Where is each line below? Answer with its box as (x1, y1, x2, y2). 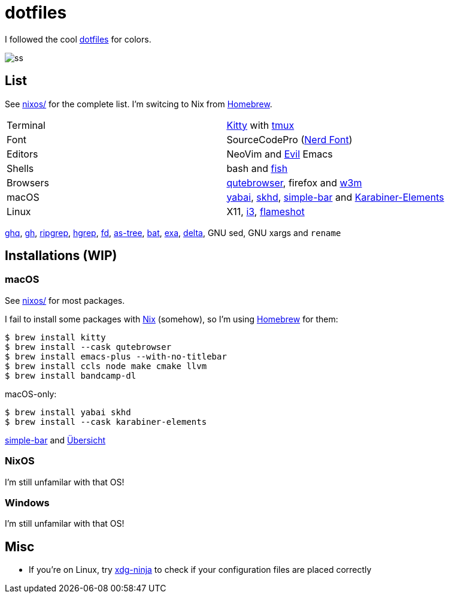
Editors (7, 147, 38, 160)
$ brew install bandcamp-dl (5, 370, 136, 380)
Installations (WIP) (5, 248, 117, 264)
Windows (5, 496, 50, 509)
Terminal (7, 119, 45, 131)
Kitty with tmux (226, 119, 295, 131)
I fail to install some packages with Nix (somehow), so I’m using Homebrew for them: (5, 313, 338, 324)
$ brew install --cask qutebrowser (5, 342, 172, 352)
